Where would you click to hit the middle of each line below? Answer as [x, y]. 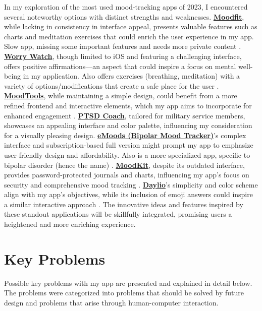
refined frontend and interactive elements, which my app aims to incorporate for [128, 105]
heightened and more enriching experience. [70, 224]
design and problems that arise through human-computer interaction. [111, 302]
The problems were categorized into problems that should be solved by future [124, 293]
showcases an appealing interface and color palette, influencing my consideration [128, 125]
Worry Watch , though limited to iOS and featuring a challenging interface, [123, 56]
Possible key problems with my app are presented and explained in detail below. [128, 283]
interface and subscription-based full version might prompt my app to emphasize [129, 145]
